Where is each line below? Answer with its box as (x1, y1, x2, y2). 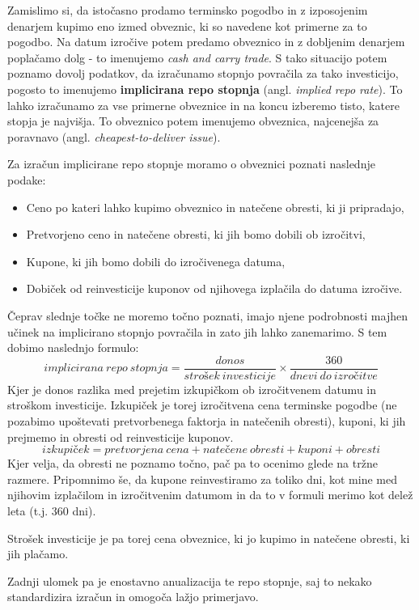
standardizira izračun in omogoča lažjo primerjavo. (7, 588, 259, 605)
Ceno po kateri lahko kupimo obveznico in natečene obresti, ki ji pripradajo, (26, 198, 404, 215)
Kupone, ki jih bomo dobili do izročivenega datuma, (26, 252, 286, 269)
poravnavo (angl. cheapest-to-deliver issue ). (7, 128, 221, 145)
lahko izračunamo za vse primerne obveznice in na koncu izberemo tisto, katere (7, 96, 400, 113)
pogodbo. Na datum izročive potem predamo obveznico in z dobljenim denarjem (7, 33, 405, 50)
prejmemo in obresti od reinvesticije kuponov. (7, 428, 234, 445)
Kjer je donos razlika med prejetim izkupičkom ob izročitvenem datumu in (7, 380, 377, 397)
